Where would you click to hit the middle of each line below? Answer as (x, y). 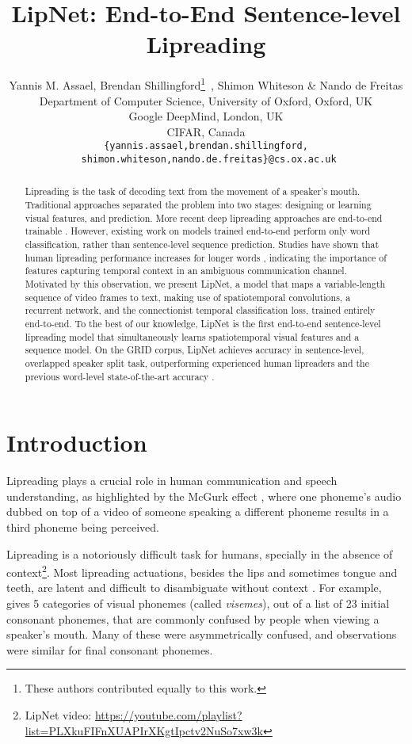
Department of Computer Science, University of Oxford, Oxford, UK (206, 100)
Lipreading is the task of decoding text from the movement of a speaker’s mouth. (193, 191)
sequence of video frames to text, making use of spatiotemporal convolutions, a (188, 297)
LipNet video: (58, 715)
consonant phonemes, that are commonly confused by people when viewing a (193, 618)
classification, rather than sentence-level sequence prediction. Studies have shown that (202, 244)
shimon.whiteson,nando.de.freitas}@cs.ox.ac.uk (209, 159)
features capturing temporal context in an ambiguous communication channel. (186, 271)
